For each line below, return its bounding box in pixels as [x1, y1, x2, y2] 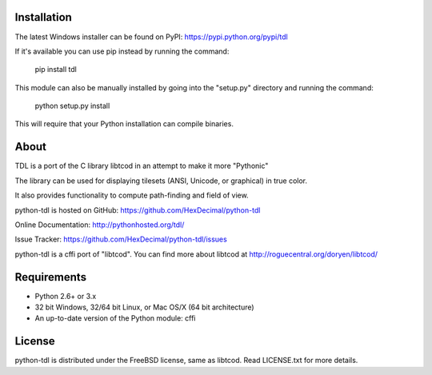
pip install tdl [34, 65, 78, 74]
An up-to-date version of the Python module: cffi [34, 313, 196, 323]
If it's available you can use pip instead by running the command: [14, 46, 230, 56]
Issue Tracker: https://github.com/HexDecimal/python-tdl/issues [14, 234, 227, 244]
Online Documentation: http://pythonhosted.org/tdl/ [14, 220, 185, 229]
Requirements [14, 270, 87, 284]
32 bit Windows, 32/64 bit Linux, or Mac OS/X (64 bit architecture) [34, 302, 255, 312]
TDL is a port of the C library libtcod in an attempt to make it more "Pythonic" [14, 161, 269, 171]
